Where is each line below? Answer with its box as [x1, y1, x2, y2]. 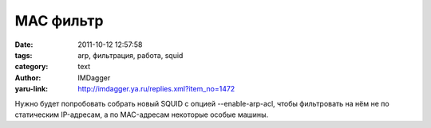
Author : [14, 72, 42, 83]
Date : [14, 40, 34, 49]
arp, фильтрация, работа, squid [77, 50, 184, 60]
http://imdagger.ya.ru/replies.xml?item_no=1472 [77, 84, 235, 94]
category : [14, 62, 49, 72]
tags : [14, 50, 33, 60]
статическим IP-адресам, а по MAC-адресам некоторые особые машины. [14, 110, 269, 119]
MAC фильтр [14, 12, 104, 29]
